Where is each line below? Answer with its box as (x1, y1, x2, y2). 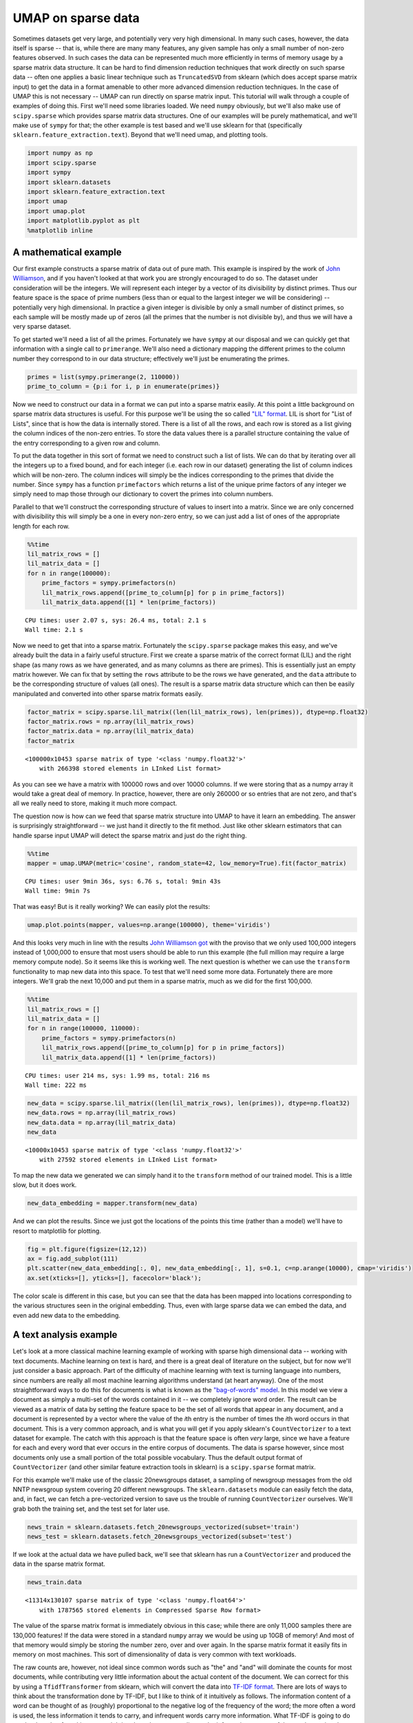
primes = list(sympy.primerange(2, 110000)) (27, 373, 180, 380)
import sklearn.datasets (27, 178, 112, 186)
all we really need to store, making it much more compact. (12, 799, 178, 808)
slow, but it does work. (12, 1181, 77, 1189)
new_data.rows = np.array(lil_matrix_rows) (27, 1109, 177, 1117)
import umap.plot (27, 207, 86, 215)
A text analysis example (12, 1329, 118, 1340)
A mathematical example (12, 246, 122, 258)
